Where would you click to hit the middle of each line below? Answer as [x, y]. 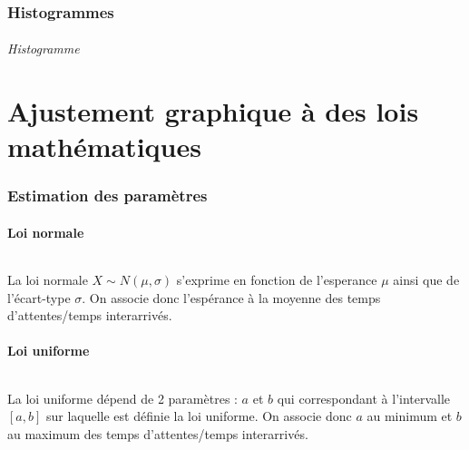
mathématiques [104, 147]
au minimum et [410, 416]
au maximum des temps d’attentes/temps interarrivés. [158, 433]
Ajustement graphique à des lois [213, 110]
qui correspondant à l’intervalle [364, 398]
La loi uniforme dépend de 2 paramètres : [122, 398]
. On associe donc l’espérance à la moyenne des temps [231, 297]
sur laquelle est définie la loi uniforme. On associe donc [199, 416]
